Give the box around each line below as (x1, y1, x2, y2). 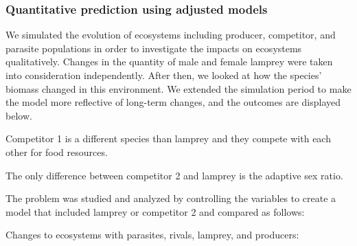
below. (5, 108, 32, 122)
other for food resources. (5, 144, 108, 159)
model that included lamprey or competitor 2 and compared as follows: (5, 204, 305, 219)
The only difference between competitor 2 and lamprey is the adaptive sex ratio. (5, 168, 343, 182)
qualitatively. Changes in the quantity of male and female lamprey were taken (5, 54, 333, 69)
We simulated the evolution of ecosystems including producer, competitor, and (5, 27, 336, 42)
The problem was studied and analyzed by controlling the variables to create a (5, 191, 336, 205)
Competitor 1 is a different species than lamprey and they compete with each (5, 131, 331, 146)
